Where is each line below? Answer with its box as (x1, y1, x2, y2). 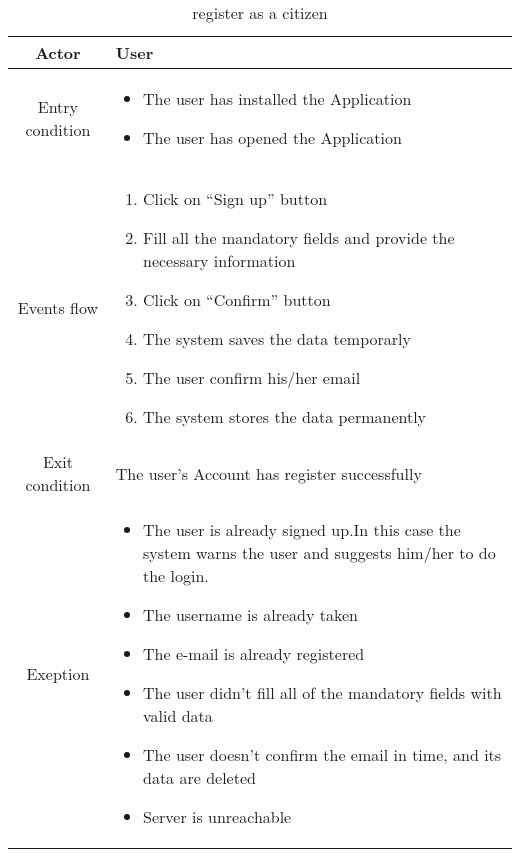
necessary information (143, 249, 296, 272)
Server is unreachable (143, 805, 292, 828)
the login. (143, 564, 209, 587)
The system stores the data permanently (143, 405, 427, 428)
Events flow (17, 296, 99, 319)
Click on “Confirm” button (143, 288, 331, 311)
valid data (143, 704, 213, 727)
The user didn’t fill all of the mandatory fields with (143, 681, 502, 704)
